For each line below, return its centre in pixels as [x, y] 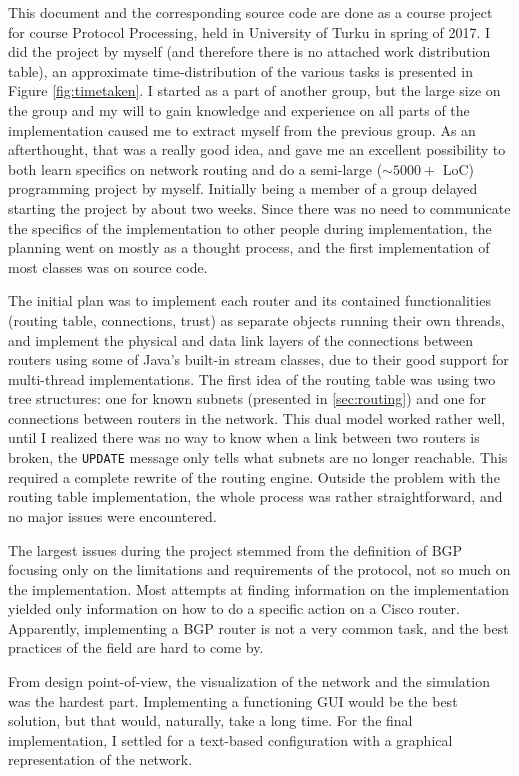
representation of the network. [100, 759]
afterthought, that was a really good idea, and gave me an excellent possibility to [257, 149]
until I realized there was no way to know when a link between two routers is [244, 437]
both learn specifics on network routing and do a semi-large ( [195, 168]
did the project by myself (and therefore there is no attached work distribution [249, 51]
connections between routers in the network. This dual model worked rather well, [257, 417]
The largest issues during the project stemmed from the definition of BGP [235, 549]
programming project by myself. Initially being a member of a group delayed [243, 188]
